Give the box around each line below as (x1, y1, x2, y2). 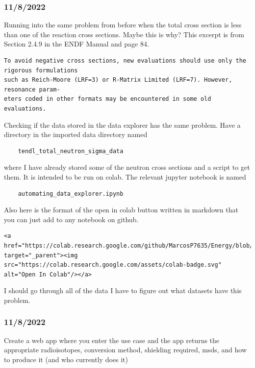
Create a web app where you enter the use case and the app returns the (4, 335, 220, 345)
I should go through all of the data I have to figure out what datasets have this (4, 285, 242, 296)
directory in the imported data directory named (4, 129, 148, 139)
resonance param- (4, 86, 60, 93)
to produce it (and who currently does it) (4, 354, 128, 364)
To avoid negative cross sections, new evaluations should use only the (4, 57, 246, 64)
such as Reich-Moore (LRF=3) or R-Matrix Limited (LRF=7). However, (4, 76, 232, 84)
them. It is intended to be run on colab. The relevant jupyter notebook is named (4, 171, 246, 182)
